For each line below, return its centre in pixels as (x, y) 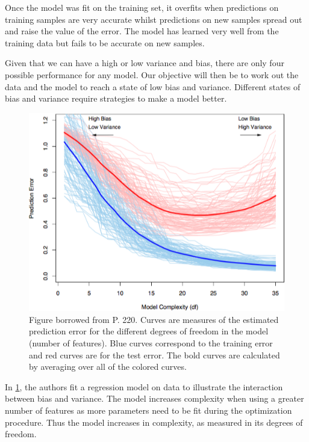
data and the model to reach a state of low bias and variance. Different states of (153, 86)
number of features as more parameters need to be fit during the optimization (148, 410)
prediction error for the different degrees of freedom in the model (149, 331)
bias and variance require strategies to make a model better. (116, 98)
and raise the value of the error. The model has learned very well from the (142, 31)
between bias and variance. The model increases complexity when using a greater (154, 398)
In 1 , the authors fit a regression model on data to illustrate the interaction (144, 386)
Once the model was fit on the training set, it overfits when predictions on (142, 7)
